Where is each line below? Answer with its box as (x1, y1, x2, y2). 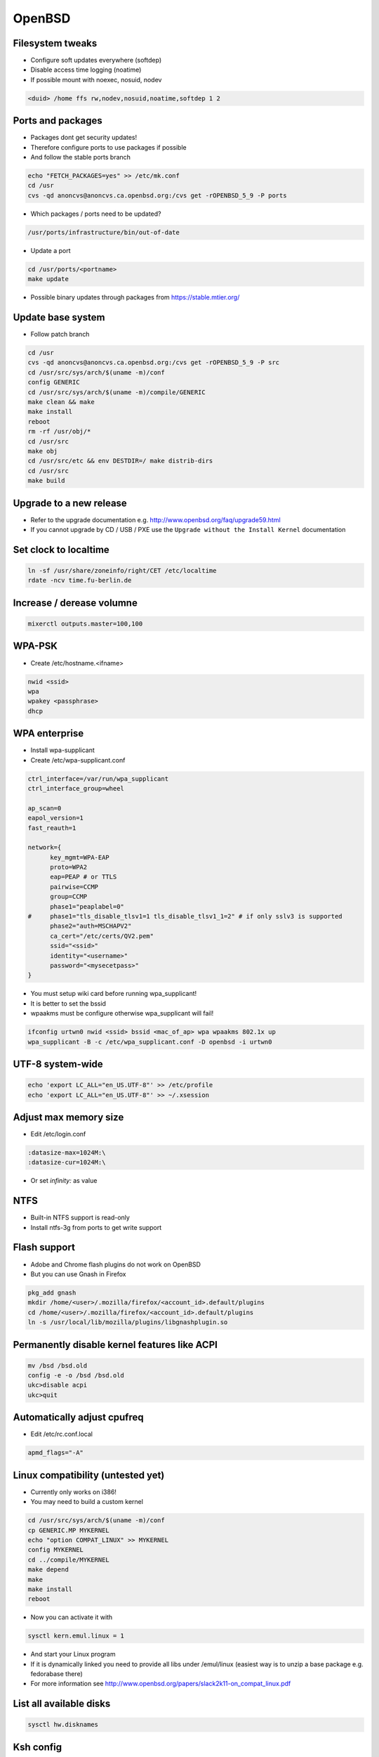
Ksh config (13, 1741, 62, 1753)
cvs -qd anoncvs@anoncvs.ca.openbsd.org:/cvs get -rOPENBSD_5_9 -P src (27, 358, 280, 367)
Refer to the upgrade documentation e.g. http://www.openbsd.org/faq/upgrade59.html (30, 515, 281, 524)
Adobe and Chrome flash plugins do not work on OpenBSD (30, 1260, 201, 1269)
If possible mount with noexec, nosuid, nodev (30, 75, 162, 84)
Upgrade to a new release (13, 497, 128, 509)
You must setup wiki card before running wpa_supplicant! (30, 990, 197, 998)
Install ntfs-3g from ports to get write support (30, 1223, 162, 1231)
